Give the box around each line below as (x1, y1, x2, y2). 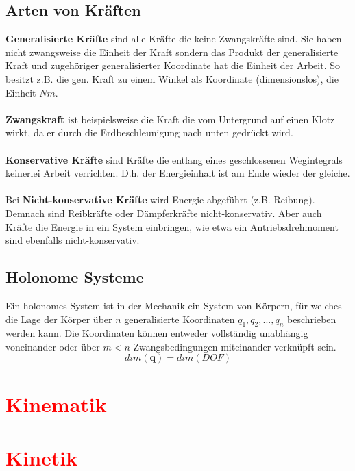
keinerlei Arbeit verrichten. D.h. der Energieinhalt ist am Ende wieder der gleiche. (5, 166, 350, 180)
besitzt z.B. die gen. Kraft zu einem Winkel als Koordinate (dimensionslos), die (5, 71, 339, 86)
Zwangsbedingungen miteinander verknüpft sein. (133, 339, 336, 353)
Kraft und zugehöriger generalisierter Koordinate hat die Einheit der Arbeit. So (5, 58, 340, 73)
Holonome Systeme (5, 266, 144, 288)
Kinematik (5, 390, 107, 418)
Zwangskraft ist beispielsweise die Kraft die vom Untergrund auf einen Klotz (5, 112, 335, 126)
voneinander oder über (5, 339, 100, 353)
